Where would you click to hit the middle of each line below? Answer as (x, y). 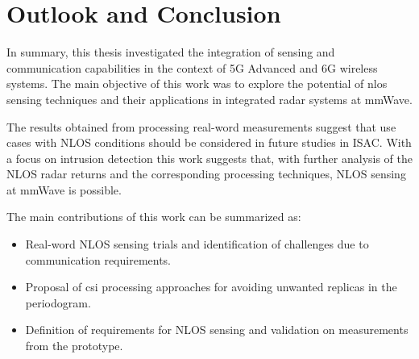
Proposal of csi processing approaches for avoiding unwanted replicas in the (211, 287)
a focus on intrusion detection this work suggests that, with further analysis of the (210, 158)
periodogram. (58, 302)
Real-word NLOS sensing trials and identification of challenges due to (197, 244)
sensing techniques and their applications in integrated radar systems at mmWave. (209, 99)
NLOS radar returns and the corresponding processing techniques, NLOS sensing (206, 174)
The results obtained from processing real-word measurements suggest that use (201, 126)
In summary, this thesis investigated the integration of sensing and (171, 52)
